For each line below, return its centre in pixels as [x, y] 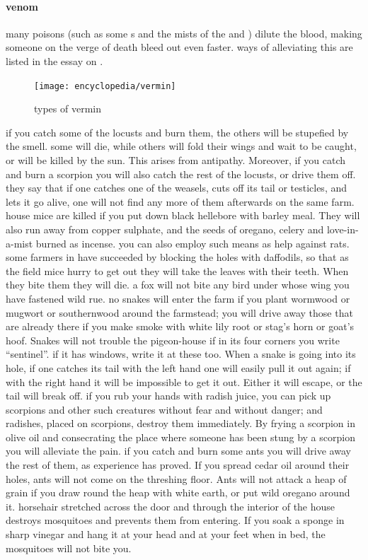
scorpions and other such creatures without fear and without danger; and [164, 409]
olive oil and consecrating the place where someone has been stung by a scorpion [180, 437]
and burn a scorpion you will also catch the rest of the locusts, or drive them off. [181, 174]
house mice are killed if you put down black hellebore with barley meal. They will [183, 215]
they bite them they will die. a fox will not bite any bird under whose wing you [178, 285]
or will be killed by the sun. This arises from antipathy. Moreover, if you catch [176, 160]
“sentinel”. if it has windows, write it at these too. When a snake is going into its [181, 354]
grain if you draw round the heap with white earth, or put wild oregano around [178, 492]
